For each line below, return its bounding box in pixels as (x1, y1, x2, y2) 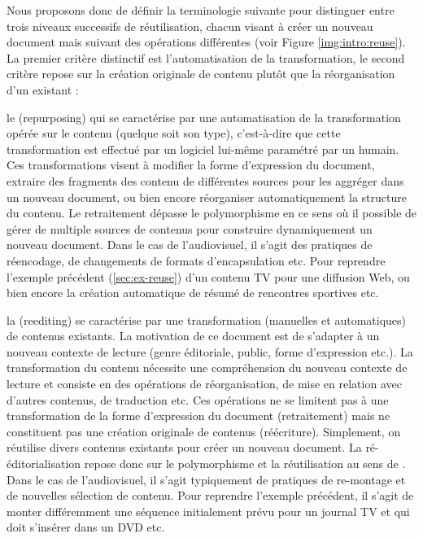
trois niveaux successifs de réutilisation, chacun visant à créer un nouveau (7, 17, 373, 34)
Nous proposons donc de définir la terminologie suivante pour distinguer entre (7, 2, 395, 18)
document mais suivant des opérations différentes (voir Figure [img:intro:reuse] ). (7, 33, 406, 50)
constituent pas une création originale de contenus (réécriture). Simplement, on (7, 422, 401, 440)
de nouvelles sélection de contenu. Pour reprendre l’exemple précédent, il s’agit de (7, 487, 414, 504)
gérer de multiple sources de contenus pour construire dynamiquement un (7, 220, 373, 237)
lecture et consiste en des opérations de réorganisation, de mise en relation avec (7, 375, 402, 392)
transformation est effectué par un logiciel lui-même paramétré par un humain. (7, 140, 399, 157)
